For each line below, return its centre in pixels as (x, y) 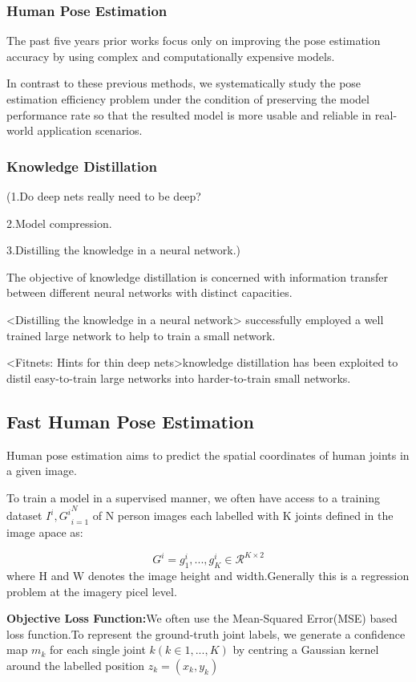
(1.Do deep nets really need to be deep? (104, 196)
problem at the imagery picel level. (92, 591)
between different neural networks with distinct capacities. (149, 292)
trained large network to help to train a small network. (141, 335)
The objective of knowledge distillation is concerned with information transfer (198, 276)
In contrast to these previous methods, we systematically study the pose (184, 83)
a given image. (42, 471)
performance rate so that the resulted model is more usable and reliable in (189, 114)
